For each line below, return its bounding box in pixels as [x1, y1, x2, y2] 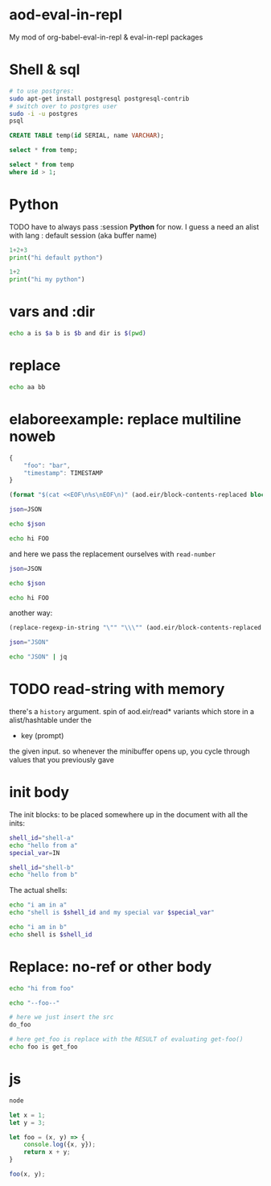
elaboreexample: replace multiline [9, 411, 242, 428]
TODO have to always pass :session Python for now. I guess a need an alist [9, 221, 260, 231]
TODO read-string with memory [9, 680, 225, 698]
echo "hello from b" [9, 871, 79, 879]
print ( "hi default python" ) [9, 254, 104, 262]
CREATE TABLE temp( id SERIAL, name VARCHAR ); [9, 131, 164, 140]
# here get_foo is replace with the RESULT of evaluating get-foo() [9, 1035, 244, 1043]
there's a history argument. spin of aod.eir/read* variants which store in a [9, 706, 255, 716]
